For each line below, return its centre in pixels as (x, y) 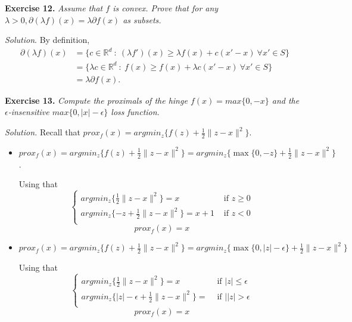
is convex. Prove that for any (166, 8)
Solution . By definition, (47, 40)
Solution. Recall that (43, 132)
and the (286, 100)
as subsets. (142, 19)
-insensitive (29, 112)
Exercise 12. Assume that (54, 8)
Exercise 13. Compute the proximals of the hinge (96, 100)
